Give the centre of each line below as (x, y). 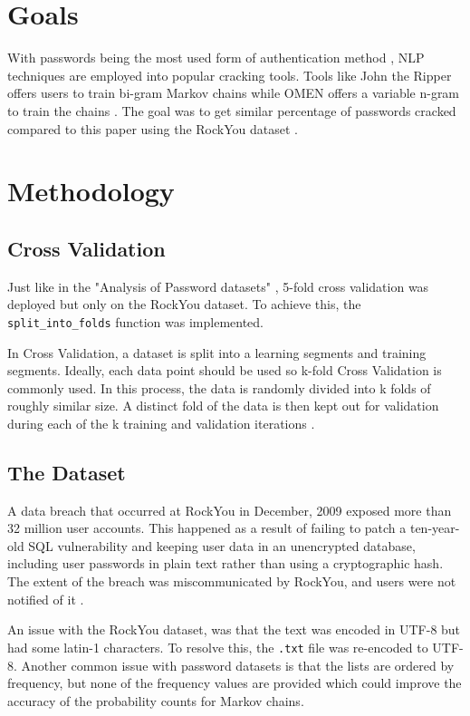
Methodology (91, 191)
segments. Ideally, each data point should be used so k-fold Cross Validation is (225, 370)
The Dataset (67, 472)
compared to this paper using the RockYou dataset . (153, 128)
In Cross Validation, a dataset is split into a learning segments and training (217, 352)
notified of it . (46, 599)
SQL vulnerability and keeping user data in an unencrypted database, (222, 545)
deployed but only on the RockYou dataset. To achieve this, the (184, 304)
